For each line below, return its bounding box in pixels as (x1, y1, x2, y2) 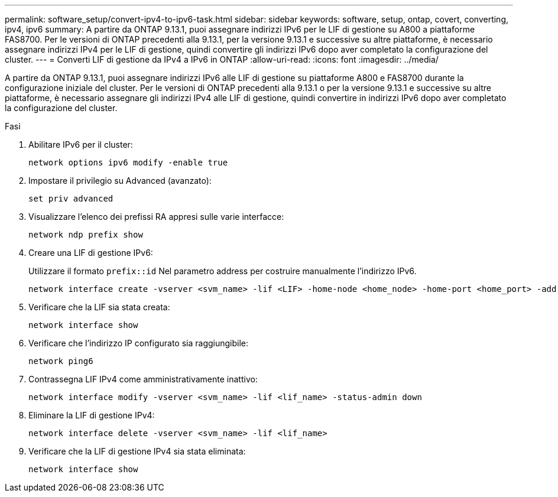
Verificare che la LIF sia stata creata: (28, 302, 170, 312)
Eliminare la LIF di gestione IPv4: (28, 410, 155, 420)
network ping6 (28, 356, 93, 366)
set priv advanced (28, 194, 113, 203)
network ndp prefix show (28, 230, 143, 239)
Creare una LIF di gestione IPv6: (28, 248, 153, 258)
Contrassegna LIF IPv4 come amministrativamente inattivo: (28, 374, 258, 384)
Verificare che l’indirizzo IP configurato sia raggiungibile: (28, 338, 249, 348)
